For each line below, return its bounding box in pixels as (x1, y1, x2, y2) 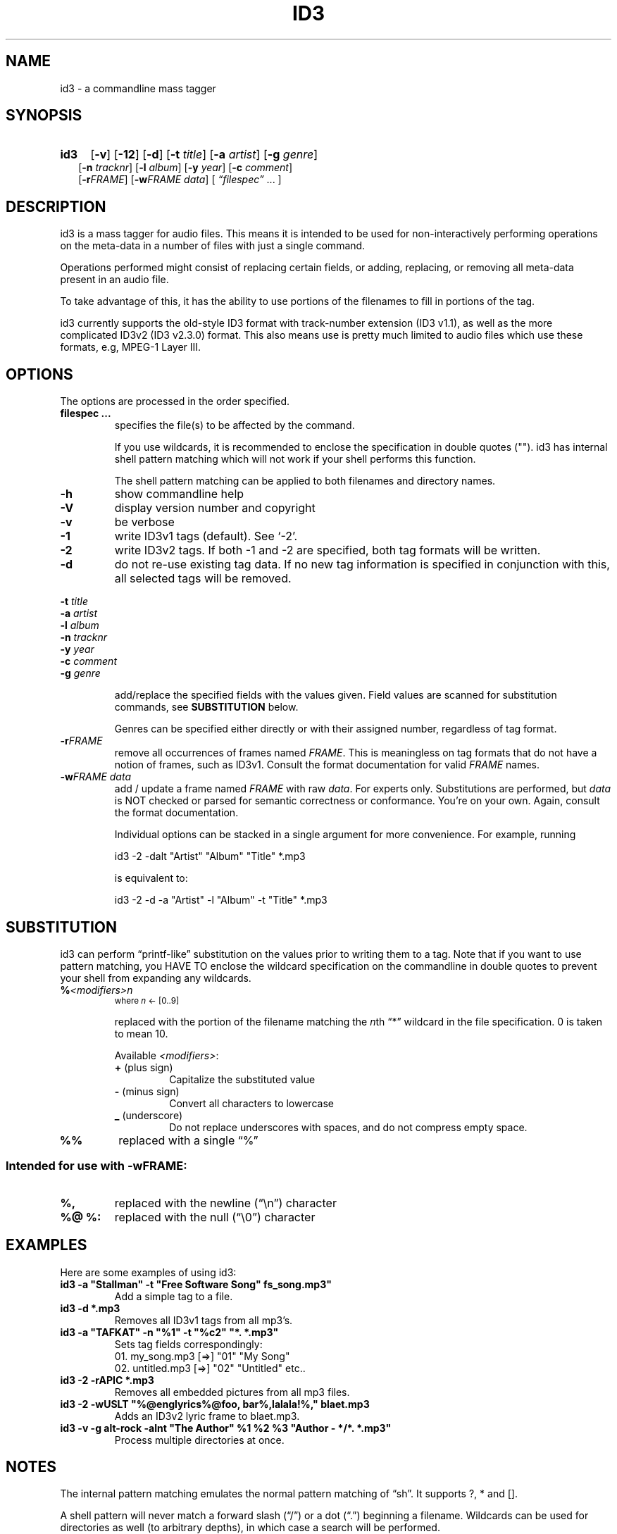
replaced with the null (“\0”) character (114, 1209, 316, 1224)
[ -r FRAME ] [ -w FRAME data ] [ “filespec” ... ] (78, 173, 282, 186)
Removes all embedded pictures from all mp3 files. (114, 1385, 350, 1398)
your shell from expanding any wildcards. (60, 971, 251, 984)
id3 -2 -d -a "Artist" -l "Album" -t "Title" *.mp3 (114, 894, 328, 906)
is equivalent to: (114, 872, 188, 885)
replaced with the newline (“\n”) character (114, 1195, 337, 1210)
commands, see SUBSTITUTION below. (114, 701, 299, 713)
